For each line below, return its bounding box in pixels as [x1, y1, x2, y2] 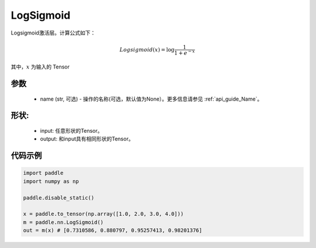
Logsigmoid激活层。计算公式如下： [11, 29, 96, 36]
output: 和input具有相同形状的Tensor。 [40, 135, 134, 143]
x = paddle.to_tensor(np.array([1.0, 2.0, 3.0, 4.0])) [23, 211, 184, 218]
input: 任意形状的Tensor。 [40, 128, 103, 134]
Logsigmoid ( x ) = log [119, 46, 175, 53]
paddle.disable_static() [23, 194, 95, 201]
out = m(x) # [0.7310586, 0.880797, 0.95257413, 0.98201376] [23, 227, 202, 234]
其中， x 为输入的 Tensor [11, 63, 70, 70]
